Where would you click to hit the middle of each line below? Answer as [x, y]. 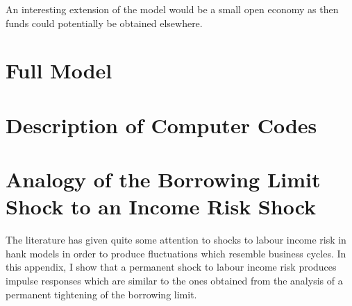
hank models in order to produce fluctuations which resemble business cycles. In [176, 253]
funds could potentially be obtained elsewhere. [104, 23]
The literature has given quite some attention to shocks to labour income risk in [176, 240]
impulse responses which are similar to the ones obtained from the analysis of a [174, 281]
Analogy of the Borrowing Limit [163, 179]
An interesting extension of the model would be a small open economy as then [172, 9]
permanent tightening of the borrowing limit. [101, 294]
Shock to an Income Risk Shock [161, 206]
